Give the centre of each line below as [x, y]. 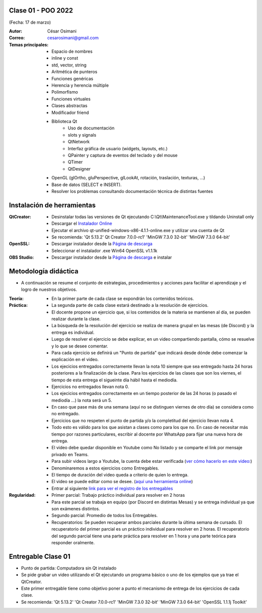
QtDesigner [79, 169]
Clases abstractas [69, 106]
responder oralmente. [73, 542]
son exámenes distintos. [76, 508]
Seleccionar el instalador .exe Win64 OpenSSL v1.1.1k [105, 251]
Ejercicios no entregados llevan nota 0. [90, 386]
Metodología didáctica [44, 271]
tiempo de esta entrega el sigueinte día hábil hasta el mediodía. [115, 380]
